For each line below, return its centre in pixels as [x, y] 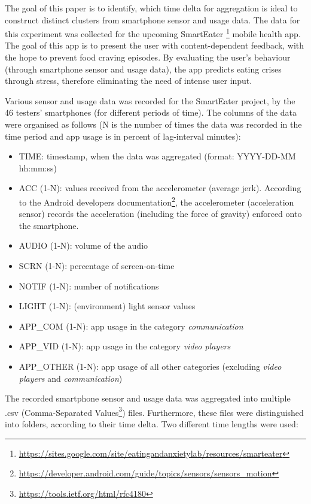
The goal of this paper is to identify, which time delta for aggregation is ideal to [151, 8]
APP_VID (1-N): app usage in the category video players [125, 346]
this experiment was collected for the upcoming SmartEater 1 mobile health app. [153, 33]
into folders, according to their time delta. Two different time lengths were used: [152, 424]
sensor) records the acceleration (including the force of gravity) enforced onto [160, 214]
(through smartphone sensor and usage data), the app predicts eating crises [143, 69]
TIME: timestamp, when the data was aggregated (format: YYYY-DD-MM [157, 156]
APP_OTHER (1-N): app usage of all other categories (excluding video [150, 366]
